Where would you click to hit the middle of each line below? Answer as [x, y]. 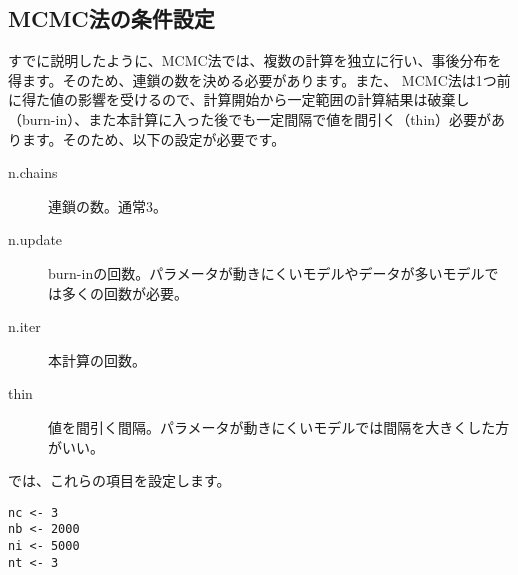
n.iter [24, 326]
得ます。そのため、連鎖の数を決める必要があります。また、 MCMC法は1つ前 [259, 79]
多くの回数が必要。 [124, 292]
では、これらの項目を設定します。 [119, 480]
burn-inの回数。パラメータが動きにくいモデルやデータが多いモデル [266, 272]
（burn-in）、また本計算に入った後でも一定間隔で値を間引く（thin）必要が [250, 118]
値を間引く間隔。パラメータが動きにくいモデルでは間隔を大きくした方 [279, 426]
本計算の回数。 [97, 359]
